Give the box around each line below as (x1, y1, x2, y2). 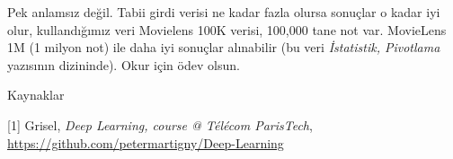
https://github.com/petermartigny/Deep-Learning (7, 133, 284, 152)
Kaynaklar (7, 85, 65, 104)
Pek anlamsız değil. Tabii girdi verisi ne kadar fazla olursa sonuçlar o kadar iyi (7, 3, 440, 21)
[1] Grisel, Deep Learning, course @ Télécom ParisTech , (7, 115, 313, 134)
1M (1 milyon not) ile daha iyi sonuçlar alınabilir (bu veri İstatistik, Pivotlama (7, 38, 440, 57)
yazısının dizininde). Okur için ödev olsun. (7, 55, 240, 74)
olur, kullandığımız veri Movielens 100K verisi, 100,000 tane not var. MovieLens (7, 20, 447, 39)
